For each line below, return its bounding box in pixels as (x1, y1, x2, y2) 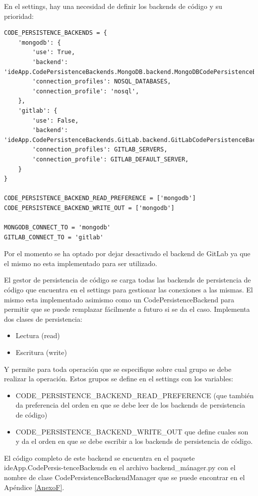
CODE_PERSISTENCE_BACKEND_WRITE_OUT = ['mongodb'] (4, 204, 175, 212)
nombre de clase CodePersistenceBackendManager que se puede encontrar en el (4, 472, 245, 482)
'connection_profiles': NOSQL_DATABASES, (32, 78, 171, 85)
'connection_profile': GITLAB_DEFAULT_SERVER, (32, 155, 189, 163)
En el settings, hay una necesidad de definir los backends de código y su (4, 1, 222, 11)
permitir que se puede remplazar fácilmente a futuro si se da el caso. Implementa (4, 304, 250, 314)
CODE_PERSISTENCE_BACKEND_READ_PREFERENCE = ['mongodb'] (4, 195, 196, 202)
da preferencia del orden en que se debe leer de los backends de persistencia (15, 400, 245, 410)
